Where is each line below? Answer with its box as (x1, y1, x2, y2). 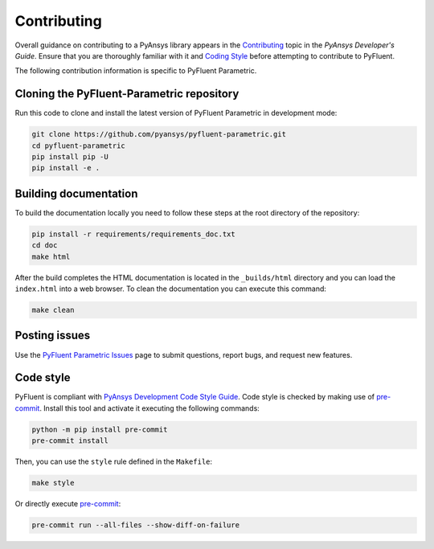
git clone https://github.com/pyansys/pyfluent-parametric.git (31, 129, 287, 139)
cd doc (31, 241, 58, 250)
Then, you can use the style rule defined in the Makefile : (14, 457, 213, 466)
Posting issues (14, 329, 91, 342)
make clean (31, 305, 75, 315)
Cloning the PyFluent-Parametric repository (14, 87, 240, 100)
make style (31, 478, 75, 488)
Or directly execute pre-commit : (14, 499, 121, 509)
